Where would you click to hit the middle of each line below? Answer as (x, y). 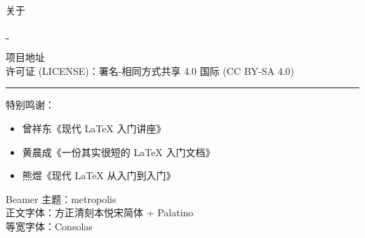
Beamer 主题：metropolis (61, 198)
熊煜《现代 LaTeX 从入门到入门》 (99, 175)
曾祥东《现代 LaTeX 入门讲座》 (94, 128)
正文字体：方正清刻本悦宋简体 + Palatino (100, 212)
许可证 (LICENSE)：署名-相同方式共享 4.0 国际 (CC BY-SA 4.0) (150, 70)
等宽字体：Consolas (49, 226)
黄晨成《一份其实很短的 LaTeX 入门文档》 (119, 152)
